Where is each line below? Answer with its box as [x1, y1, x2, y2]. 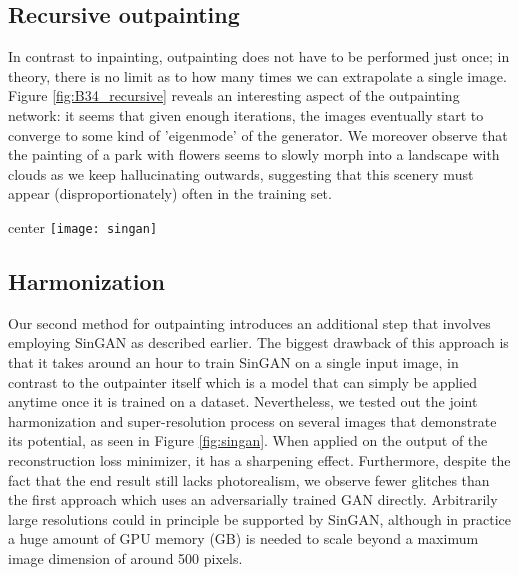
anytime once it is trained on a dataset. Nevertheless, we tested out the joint [8, 391, 478, 412]
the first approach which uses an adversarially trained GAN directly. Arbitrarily [8, 489, 498, 510]
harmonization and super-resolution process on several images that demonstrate [8, 410, 497, 431]
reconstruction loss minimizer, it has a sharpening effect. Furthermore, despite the [8, 449, 511, 470]
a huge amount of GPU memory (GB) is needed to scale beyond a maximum [8, 528, 479, 549]
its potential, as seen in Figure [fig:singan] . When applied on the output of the [8, 430, 488, 451]
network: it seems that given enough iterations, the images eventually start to [8, 104, 484, 125]
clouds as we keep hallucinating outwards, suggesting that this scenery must [8, 163, 474, 184]
